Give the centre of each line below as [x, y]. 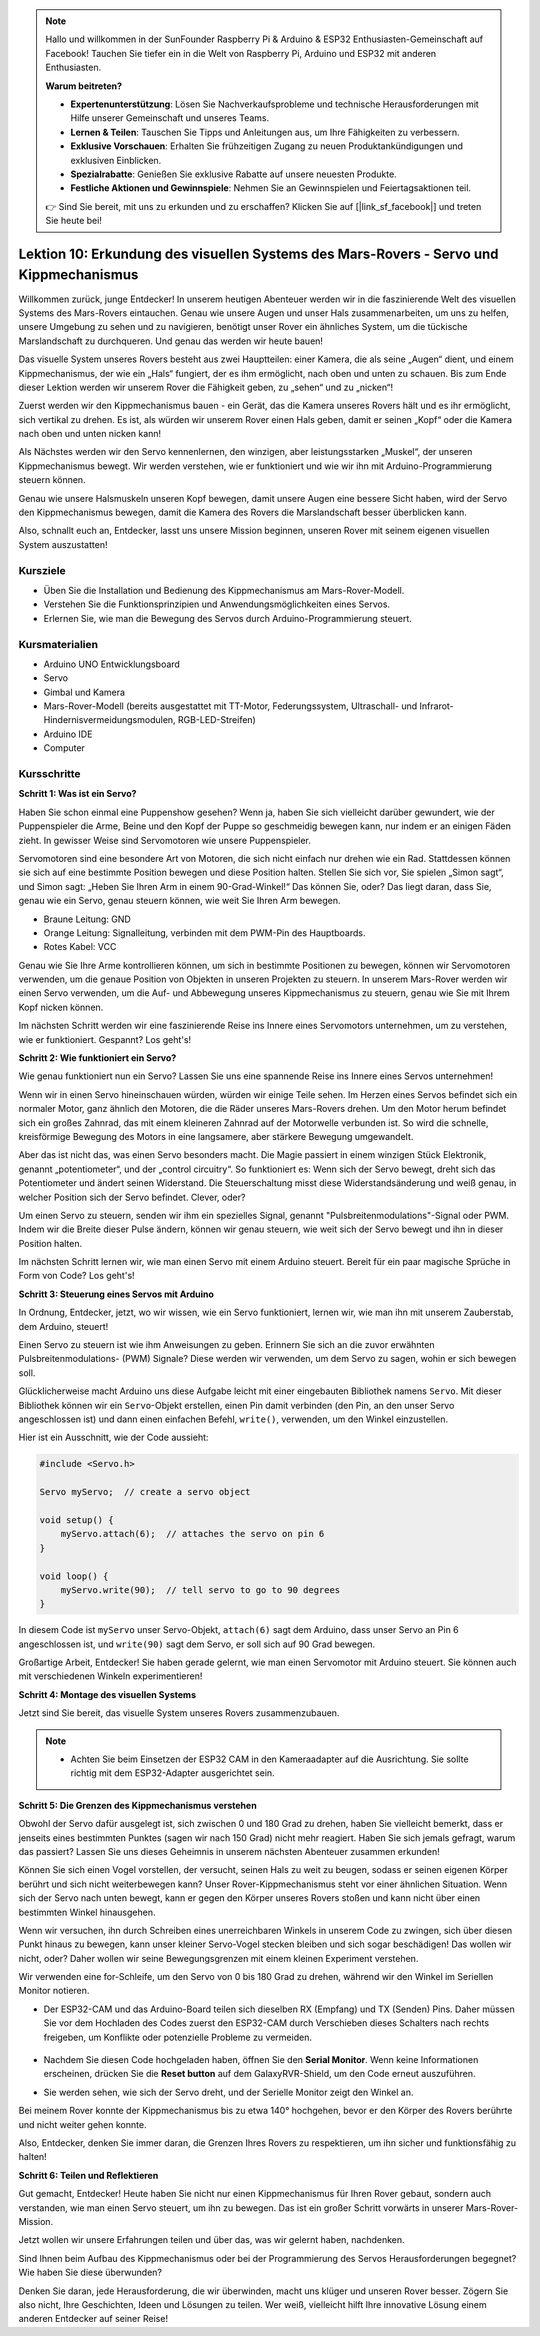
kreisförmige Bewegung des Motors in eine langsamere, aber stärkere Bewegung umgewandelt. [216, 1136]
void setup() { [76, 1519]
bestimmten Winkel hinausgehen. [87, 1912]
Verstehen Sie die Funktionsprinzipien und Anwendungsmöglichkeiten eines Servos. [216, 604]
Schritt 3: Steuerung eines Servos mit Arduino [116, 1294]
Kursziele [42, 570]
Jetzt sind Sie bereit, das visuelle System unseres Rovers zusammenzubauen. [179, 1713]
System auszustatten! [63, 544]
